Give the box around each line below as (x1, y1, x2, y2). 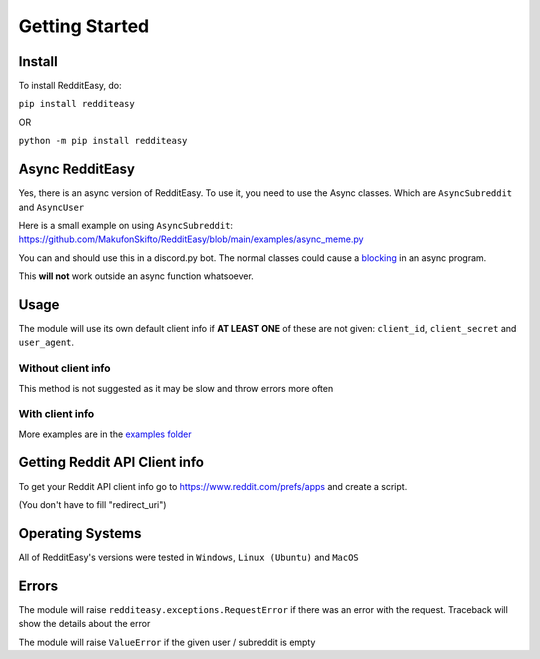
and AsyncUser (18, 201, 85, 213)
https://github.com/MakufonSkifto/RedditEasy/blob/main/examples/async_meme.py (18, 233, 364, 245)
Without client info (18, 361, 111, 375)
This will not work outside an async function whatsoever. (18, 270, 254, 282)
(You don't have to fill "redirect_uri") (18, 498, 167, 510)
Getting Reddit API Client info (18, 454, 205, 471)
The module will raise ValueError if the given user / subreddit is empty (18, 636, 316, 648)
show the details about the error (18, 618, 151, 630)
